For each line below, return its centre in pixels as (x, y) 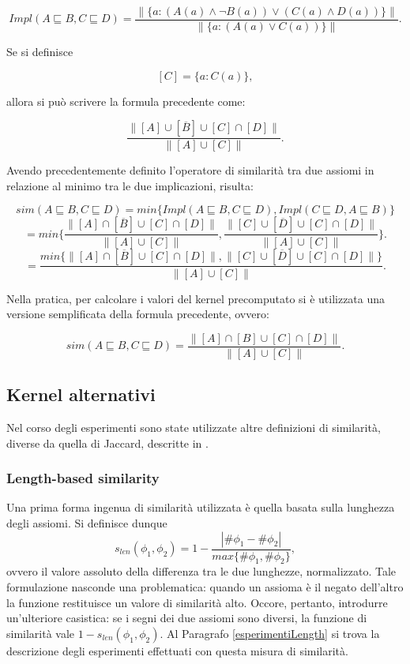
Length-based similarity (83, 478)
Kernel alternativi (81, 394)
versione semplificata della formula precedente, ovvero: (138, 314)
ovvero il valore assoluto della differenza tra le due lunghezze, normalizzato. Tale (201, 571)
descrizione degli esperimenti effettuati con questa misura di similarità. (177, 650)
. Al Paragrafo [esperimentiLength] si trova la (270, 633)
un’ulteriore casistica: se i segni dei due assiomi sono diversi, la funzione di (187, 618)
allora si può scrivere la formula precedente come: (126, 101)
